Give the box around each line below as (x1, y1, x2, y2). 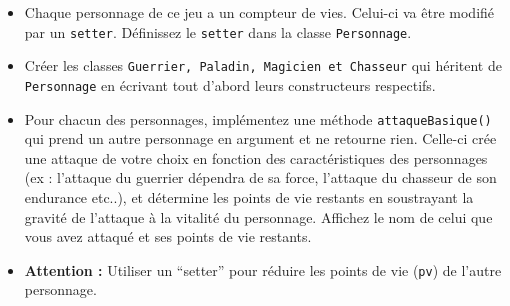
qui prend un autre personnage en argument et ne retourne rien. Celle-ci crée (24, 128, 497, 149)
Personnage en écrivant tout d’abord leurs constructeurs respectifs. (24, 74, 436, 95)
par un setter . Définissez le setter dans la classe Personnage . (24, 21, 412, 42)
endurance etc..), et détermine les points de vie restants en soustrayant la (24, 187, 474, 207)
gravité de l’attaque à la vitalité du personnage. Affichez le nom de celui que (24, 206, 493, 227)
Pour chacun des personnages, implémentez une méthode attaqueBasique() (24, 108, 492, 129)
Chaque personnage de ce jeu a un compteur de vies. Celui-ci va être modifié (24, 2, 495, 22)
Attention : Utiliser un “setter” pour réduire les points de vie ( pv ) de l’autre (24, 259, 502, 280)
